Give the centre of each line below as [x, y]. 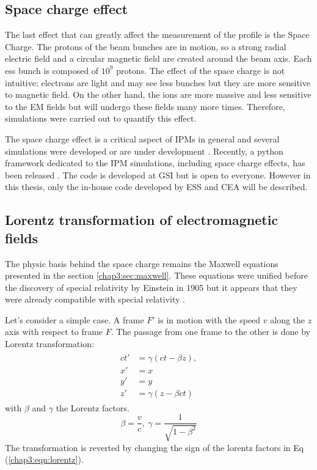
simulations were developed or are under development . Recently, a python [144, 151]
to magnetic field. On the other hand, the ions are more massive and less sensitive [158, 94]
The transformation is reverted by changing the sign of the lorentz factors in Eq [155, 447]
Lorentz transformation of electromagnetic [142, 220]
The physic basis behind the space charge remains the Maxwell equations [142, 263]
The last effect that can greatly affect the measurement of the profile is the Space [157, 35]
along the [288, 319]
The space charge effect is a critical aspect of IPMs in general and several [142, 138]
